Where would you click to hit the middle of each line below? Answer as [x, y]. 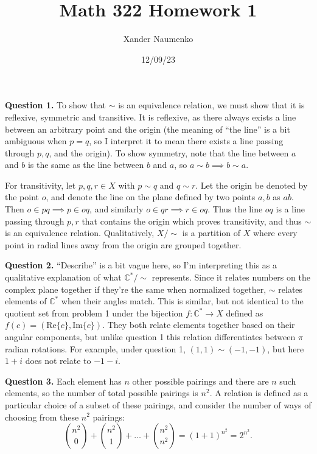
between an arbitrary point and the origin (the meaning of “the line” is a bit [148, 129]
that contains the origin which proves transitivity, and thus [192, 221]
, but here [286, 348]
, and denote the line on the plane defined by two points [151, 197]
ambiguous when [36, 141]
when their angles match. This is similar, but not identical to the [182, 301]
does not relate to [58, 361]
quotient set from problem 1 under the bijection [94, 313]
